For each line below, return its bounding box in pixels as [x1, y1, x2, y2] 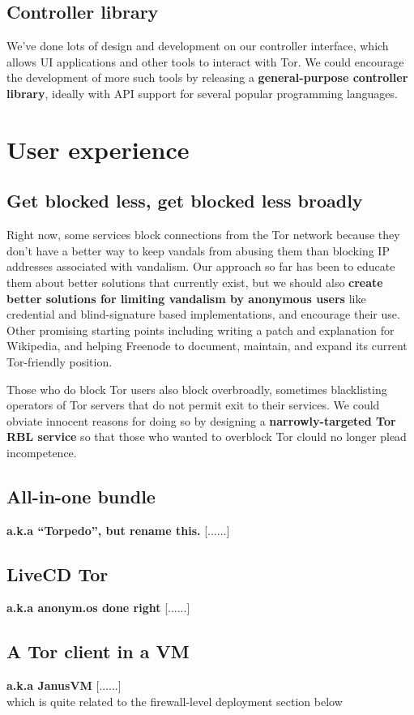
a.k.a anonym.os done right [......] [6, 599, 190, 616]
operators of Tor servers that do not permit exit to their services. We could [6, 396, 380, 413]
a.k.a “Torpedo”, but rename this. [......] [6, 521, 230, 538]
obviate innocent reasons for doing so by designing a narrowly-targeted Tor [6, 412, 396, 429]
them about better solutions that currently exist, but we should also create [6, 273, 383, 290]
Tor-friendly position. [6, 353, 113, 370]
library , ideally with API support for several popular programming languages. [6, 84, 398, 101]
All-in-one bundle [6, 483, 156, 508]
